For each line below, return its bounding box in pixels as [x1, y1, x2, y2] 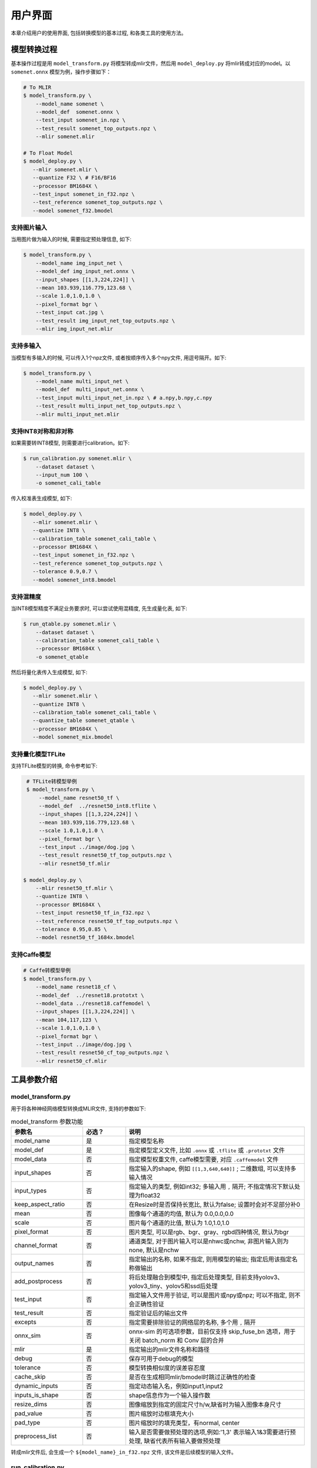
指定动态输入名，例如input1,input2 [129, 1382, 223, 1390]
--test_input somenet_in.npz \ [35, 117, 126, 123]
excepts [14, 1318, 36, 1326]
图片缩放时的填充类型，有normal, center [129, 1419, 240, 1427]
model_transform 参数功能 [11, 1117, 83, 1126]
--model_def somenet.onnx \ [35, 109, 120, 115]
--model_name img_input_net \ [35, 260, 123, 267]
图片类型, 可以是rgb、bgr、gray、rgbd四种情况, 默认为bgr [129, 1228, 289, 1236]
